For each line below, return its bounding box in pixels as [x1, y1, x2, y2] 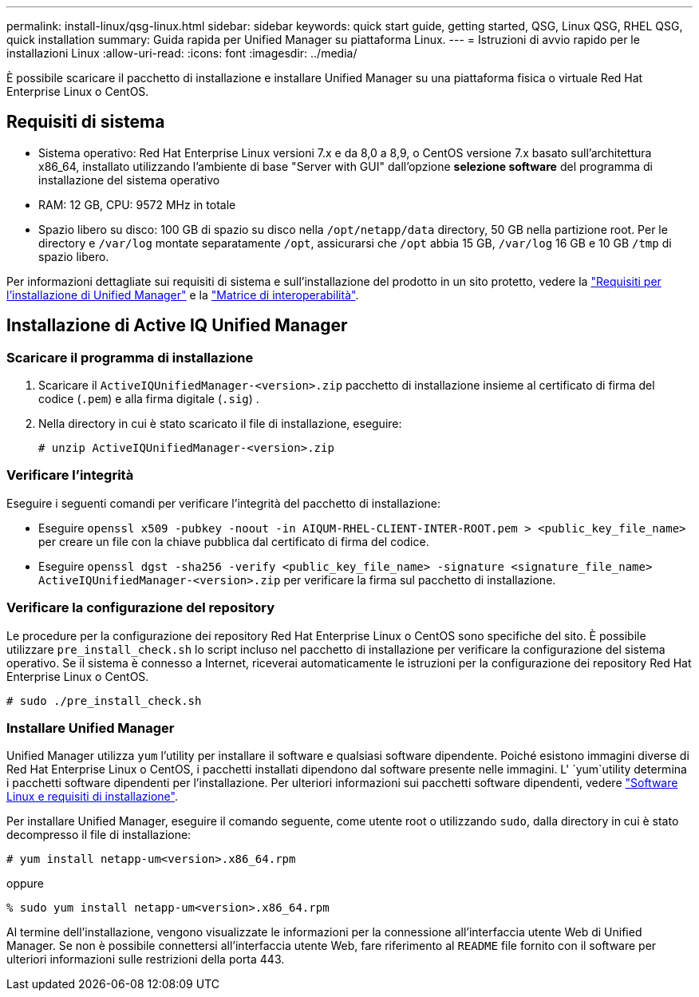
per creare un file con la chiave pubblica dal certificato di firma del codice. [38, 534, 429, 548]
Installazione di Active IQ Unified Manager [6, 315, 348, 336]
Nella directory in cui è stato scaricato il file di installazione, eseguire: [38, 417, 402, 431]
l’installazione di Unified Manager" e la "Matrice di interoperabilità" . [6, 287, 359, 302]
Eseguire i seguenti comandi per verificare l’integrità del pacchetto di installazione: [6, 496, 440, 510]
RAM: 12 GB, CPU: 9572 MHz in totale [38, 197, 236, 212]
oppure [6, 876, 45, 891]
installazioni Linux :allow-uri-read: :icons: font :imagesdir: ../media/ [6, 46, 357, 60]
